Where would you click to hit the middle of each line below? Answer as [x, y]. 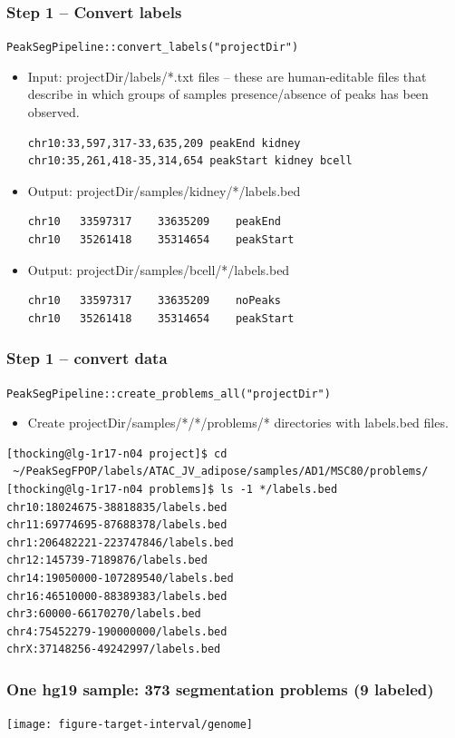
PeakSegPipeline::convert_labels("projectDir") [153, 48]
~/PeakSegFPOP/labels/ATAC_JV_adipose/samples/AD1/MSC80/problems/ [221, 472]
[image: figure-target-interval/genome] [130, 725]
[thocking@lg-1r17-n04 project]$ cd [117, 453]
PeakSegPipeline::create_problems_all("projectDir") [169, 394]
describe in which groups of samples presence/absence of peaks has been [228, 94]
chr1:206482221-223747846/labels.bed [120, 542]
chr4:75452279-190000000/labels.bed [117, 631]
